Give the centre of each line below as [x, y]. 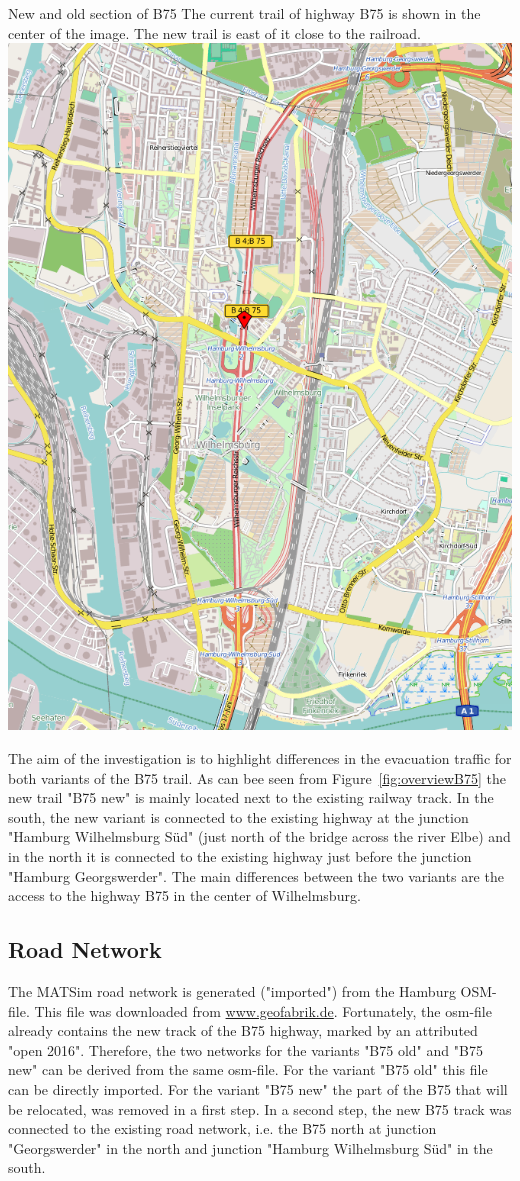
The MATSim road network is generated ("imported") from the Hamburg [232, 991]
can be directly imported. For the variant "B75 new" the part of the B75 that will [258, 1088]
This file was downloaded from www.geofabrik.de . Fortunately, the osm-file [263, 1010]
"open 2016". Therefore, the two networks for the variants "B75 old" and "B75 [245, 1049]
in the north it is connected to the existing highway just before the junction [240, 856]
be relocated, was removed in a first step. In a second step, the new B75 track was [260, 1108]
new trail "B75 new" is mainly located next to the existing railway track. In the [251, 797]
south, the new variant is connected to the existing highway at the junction [238, 816]
